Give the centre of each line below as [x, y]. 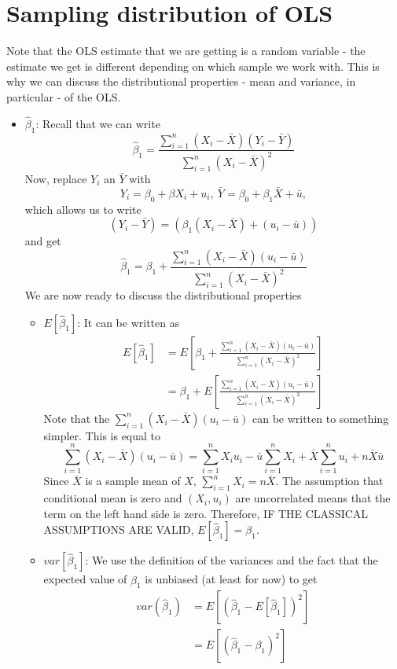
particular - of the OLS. [64, 96]
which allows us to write [83, 209]
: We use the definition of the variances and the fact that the [232, 560]
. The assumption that [329, 481]
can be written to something [320, 418]
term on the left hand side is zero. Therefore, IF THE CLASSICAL [206, 513]
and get [43, 241]
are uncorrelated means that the [313, 498]
